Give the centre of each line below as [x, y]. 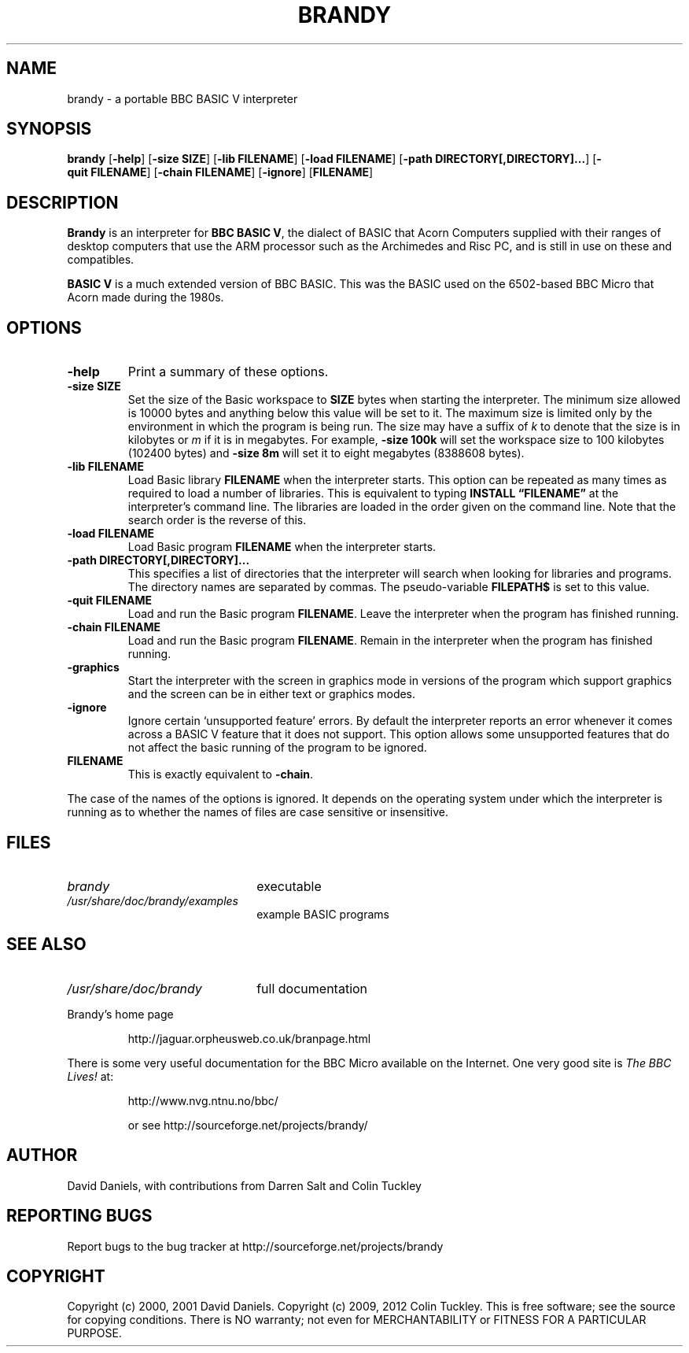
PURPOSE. [94, 1333]
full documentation [312, 988]
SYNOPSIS [49, 129]
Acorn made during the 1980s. [146, 298]
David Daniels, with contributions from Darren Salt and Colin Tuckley [244, 1185]
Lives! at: [90, 1076]
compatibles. [101, 260]
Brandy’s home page [120, 1014]
